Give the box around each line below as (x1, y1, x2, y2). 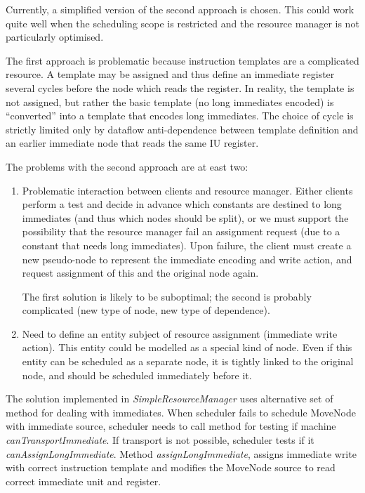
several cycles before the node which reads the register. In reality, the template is (6, 80, 354, 95)
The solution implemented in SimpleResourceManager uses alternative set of (6, 391, 333, 406)
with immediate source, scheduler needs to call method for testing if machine (6, 419, 336, 433)
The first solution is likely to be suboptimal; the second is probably (22, 289, 312, 303)
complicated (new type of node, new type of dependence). (22, 303, 270, 317)
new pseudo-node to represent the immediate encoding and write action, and (22, 251, 352, 266)
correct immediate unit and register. (6, 473, 161, 488)
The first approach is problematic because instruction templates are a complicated (6, 53, 359, 67)
